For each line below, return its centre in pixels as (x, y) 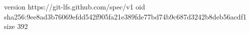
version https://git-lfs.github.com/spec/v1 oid (75, 6)
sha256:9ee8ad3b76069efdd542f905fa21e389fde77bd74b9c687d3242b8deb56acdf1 (125, 16)
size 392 (16, 26)
